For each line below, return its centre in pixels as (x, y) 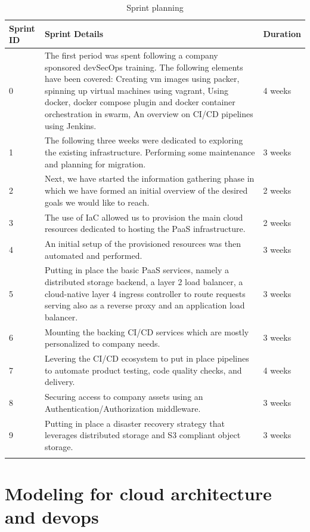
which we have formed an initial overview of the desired (146, 190)
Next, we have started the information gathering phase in (149, 178)
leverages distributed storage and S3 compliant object (142, 435)
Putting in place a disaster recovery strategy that (134, 423)
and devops (52, 517)
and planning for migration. (95, 163)
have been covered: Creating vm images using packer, (142, 79)
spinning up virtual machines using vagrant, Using (136, 90)
